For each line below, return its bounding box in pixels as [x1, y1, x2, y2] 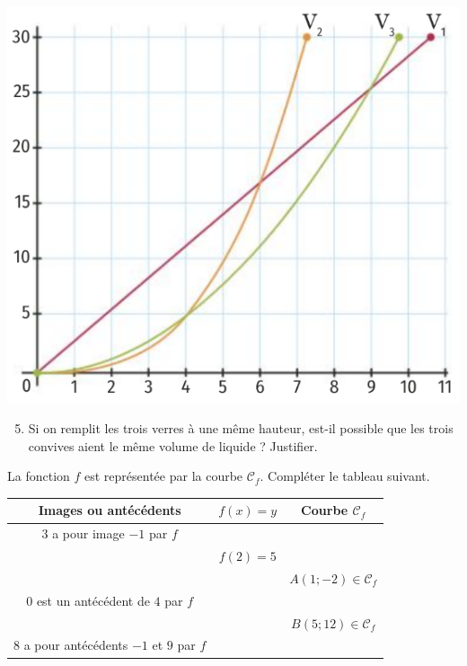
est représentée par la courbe [84, 466, 243, 485]
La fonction [7, 466, 70, 485]
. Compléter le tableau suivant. [260, 466, 430, 485]
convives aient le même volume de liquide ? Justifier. [28, 436, 318, 455]
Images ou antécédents [38, 501, 181, 519]
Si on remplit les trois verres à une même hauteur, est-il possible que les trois [28, 419, 454, 438]
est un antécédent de [36, 591, 150, 609]
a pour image [52, 524, 125, 543]
